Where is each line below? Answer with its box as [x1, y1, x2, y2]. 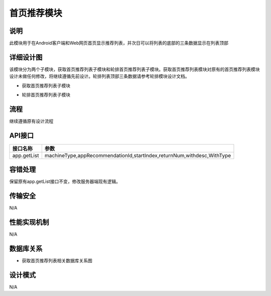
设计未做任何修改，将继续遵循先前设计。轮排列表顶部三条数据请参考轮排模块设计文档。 [9, 73, 190, 79]
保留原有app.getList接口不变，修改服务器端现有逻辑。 [9, 178, 120, 184]
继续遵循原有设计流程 [9, 118, 54, 124]
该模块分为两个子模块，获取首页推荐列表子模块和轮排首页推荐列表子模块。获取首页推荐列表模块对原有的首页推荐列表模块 [9, 66, 260, 72]
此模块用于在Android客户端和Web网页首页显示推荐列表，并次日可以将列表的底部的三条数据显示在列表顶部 [9, 40, 228, 46]
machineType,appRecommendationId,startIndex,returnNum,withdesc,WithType [44, 152, 231, 159]
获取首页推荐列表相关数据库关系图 [22, 258, 92, 264]
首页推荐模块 [9, 8, 63, 19]
